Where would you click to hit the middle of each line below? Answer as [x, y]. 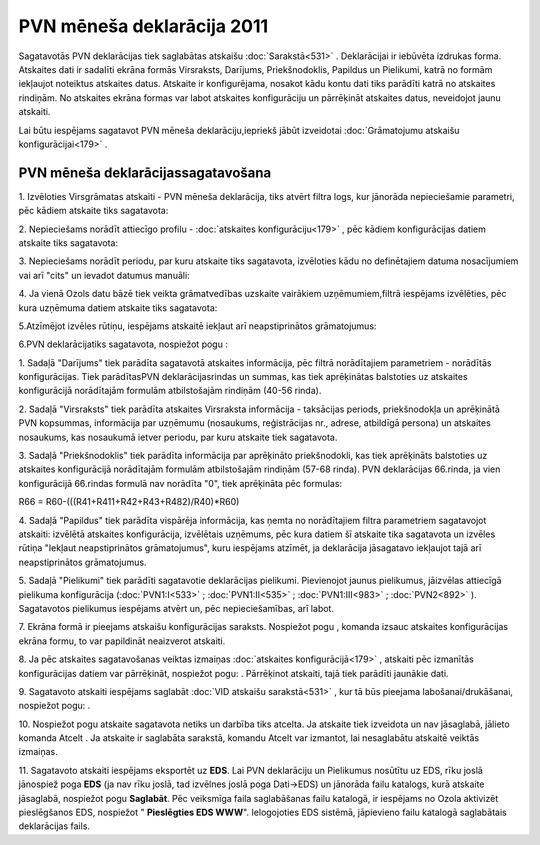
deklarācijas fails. [54, 826]
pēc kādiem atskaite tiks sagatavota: [93, 211]
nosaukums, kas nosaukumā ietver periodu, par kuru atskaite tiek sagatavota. [178, 437]
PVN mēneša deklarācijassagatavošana [145, 172]
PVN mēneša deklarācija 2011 [143, 26]
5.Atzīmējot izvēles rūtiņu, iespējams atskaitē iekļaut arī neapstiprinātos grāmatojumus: [197, 326]
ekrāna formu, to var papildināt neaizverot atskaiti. [122, 641]
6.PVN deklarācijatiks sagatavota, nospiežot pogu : [123, 344]
